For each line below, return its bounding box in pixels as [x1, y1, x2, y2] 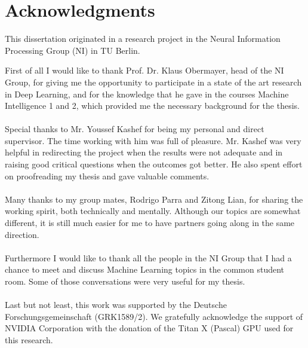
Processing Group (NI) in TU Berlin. [5, 44, 140, 56]
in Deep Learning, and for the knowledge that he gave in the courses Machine [5, 87, 289, 100]
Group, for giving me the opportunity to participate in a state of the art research [5, 75, 302, 88]
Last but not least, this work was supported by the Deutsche [5, 298, 227, 311]
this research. [5, 333, 53, 346]
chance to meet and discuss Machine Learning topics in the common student [5, 263, 285, 276]
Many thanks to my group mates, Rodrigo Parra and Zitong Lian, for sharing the [5, 193, 303, 205]
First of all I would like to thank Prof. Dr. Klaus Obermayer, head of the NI [5, 64, 284, 77]
